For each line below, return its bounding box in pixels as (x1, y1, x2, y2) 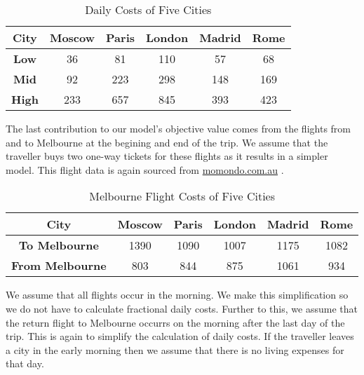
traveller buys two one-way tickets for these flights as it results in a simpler (6, 149, 328, 163)
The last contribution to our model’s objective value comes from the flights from (6, 121, 351, 135)
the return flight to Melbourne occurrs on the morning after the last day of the (6, 315, 345, 329)
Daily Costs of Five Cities (85, 1, 212, 18)
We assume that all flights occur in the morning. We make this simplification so (6, 287, 349, 302)
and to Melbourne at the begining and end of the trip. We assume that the (6, 135, 328, 149)
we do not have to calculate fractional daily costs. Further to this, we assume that (6, 301, 358, 315)
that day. (6, 356, 44, 371)
